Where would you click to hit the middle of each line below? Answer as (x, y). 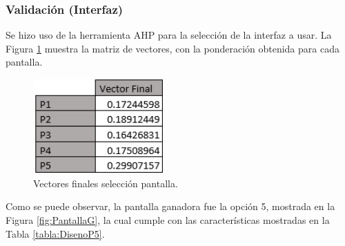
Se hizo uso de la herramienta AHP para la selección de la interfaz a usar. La (169, 35)
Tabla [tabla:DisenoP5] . (55, 233)
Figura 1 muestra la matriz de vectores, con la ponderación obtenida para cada (172, 48)
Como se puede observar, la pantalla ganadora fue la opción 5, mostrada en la (170, 206)
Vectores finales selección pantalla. (106, 183)
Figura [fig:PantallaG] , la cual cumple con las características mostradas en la (168, 219)
